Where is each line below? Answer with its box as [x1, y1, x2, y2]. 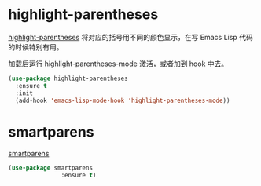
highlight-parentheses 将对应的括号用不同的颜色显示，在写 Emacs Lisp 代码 [8, 32, 253, 42]
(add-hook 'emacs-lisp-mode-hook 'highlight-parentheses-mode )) [15, 97, 230, 104]
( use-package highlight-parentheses [8, 75, 128, 82]
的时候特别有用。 [8, 42, 64, 52]
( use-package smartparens [8, 164, 93, 172]
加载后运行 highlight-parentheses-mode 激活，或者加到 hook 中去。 [8, 59, 229, 68]
